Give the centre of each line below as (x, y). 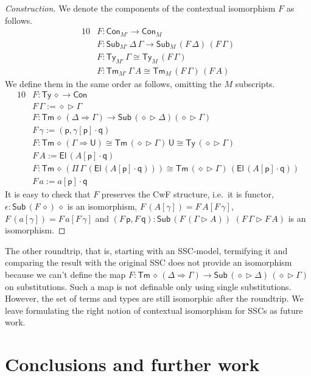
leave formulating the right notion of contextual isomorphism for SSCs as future (154, 310)
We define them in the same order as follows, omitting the (113, 83)
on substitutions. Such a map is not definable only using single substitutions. (148, 286)
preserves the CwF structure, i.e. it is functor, (187, 194)
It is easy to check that (48, 194)
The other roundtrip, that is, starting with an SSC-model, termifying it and (146, 250)
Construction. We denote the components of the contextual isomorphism (140, 8)
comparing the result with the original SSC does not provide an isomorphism (149, 262)
